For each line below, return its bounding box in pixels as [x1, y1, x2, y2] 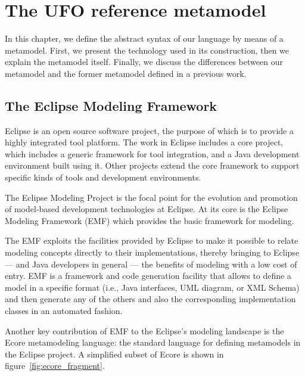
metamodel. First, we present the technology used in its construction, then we [5, 43, 290, 56]
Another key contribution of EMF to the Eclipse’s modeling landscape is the [5, 324, 284, 337]
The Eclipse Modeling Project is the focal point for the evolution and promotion [5, 191, 298, 203]
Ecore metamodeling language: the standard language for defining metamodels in [5, 336, 301, 349]
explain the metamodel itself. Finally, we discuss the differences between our [5, 55, 283, 68]
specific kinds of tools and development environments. [5, 171, 201, 184]
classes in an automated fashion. [5, 304, 123, 317]
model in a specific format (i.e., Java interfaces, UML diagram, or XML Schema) [5, 281, 300, 293]
